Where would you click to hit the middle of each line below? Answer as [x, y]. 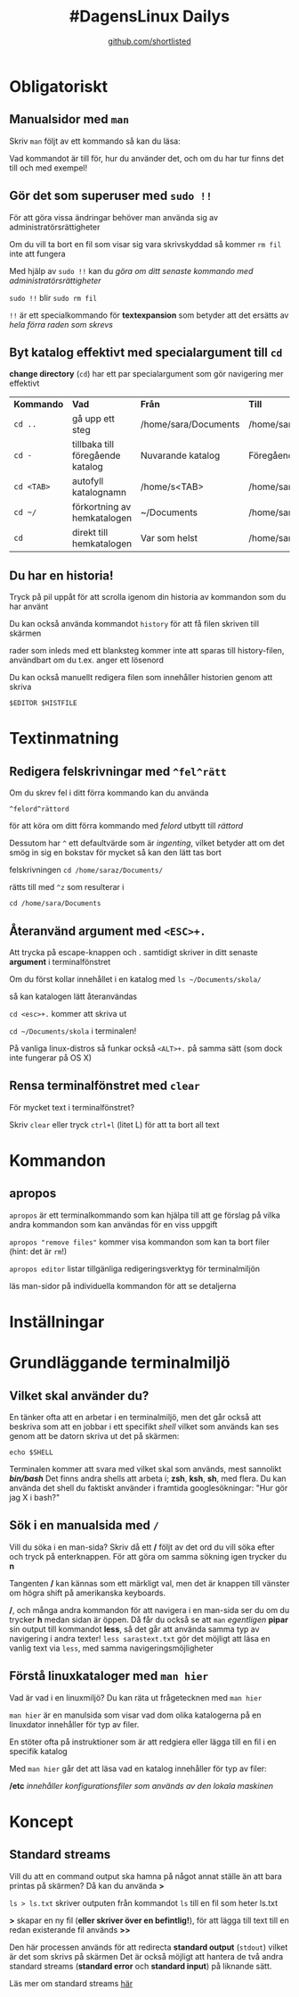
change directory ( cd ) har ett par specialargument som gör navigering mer [146, 374]
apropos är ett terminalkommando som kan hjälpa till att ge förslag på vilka [145, 1215]
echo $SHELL [31, 1452]
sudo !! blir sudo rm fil [53, 297]
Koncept [41, 1822]
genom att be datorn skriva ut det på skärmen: [94, 1436]
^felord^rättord [39, 810]
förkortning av [102, 507]
